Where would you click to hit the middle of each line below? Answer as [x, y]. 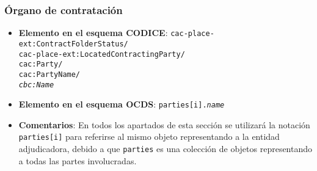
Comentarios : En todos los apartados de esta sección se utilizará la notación [164, 124]
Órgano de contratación [64, 9]
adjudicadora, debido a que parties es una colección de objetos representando [166, 149]
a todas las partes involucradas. [78, 160]
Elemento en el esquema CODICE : [93, 33]
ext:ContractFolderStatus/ [73, 44]
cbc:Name [36, 85]
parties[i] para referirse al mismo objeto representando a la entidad [149, 136]
